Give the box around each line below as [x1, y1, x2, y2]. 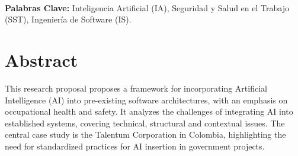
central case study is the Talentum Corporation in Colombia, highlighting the [5, 128, 286, 141]
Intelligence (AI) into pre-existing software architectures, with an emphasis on [5, 93, 288, 106]
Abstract [5, 47, 78, 71]
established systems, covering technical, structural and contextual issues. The [5, 116, 285, 129]
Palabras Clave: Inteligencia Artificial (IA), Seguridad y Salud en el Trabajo [5, 1, 289, 14]
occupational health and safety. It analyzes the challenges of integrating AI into [5, 105, 293, 118]
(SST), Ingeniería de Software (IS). [5, 13, 132, 25]
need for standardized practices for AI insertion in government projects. [5, 139, 265, 152]
